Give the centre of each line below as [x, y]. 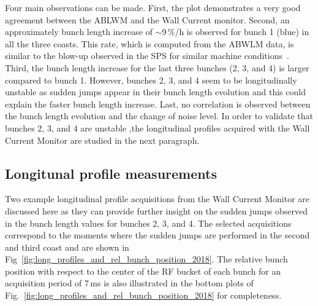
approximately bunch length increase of [79, 32]
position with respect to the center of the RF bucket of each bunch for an [143, 271]
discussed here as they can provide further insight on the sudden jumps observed [156, 210]
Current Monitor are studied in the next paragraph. [102, 140]
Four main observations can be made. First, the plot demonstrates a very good [153, 7]
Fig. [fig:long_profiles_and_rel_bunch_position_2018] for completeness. [143, 295]
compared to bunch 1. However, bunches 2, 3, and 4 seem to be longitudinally [151, 80]
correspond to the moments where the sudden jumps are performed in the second [157, 235]
